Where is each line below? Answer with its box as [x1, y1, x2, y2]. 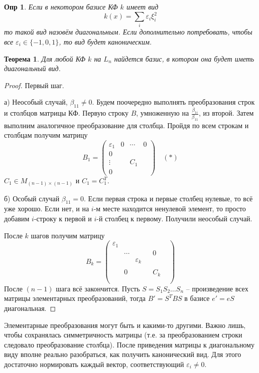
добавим [4, 213, 30, 223]
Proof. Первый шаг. [4, 80, 64, 90]
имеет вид [126, 2, 159, 12]
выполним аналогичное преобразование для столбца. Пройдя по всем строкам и [4, 120, 249, 130]
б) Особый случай [4, 193, 60, 203]
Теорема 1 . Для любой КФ [4, 53, 86, 64]
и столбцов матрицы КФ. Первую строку [4, 108, 128, 118]
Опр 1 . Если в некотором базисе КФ [4, 2, 118, 12]
